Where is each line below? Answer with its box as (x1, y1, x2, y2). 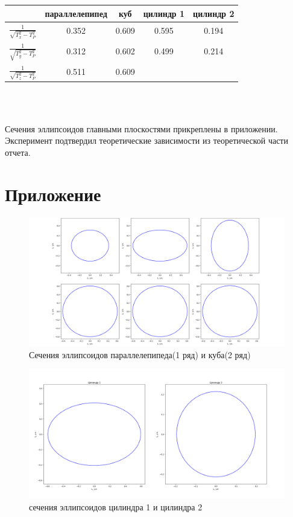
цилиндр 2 (193, 7, 235, 19)
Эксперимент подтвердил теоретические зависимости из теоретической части (5, 134, 288, 147)
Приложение (5, 181, 101, 206)
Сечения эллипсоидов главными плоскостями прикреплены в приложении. (5, 122, 278, 135)
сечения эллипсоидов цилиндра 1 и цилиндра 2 (29, 500, 203, 513)
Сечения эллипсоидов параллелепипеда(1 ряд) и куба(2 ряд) (29, 348, 251, 361)
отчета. (5, 146, 31, 158)
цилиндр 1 (143, 7, 185, 19)
